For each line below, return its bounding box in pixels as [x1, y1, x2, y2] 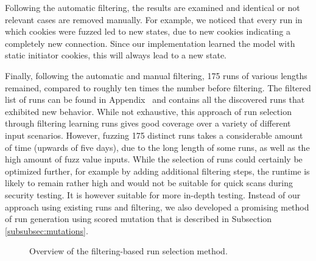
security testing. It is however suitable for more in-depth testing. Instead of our [5, 188, 301, 201]
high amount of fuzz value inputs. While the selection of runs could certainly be [5, 153, 303, 165]
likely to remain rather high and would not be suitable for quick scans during [5, 176, 293, 189]
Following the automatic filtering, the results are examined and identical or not [5, 1, 300, 13]
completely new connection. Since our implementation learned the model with [5, 37, 295, 49]
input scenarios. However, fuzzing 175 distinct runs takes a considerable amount [5, 128, 303, 141]
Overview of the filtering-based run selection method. [29, 245, 228, 257]
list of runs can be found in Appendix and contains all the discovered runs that [5, 93, 305, 106]
